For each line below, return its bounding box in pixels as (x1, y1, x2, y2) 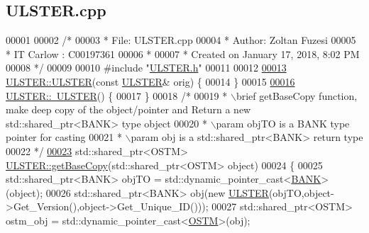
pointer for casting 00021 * (6, 130, 122, 144)
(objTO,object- (268, 185, 334, 200)
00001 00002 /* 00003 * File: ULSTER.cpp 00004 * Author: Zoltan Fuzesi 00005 (6, 33, 356, 47)
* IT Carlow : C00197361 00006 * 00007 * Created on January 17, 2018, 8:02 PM (6, 46, 360, 61)
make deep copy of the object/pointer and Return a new (6, 102, 251, 117)
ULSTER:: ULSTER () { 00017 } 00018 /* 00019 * (6, 88, 228, 103)
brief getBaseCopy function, (236, 88, 358, 103)
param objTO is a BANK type (216, 115, 350, 130)
